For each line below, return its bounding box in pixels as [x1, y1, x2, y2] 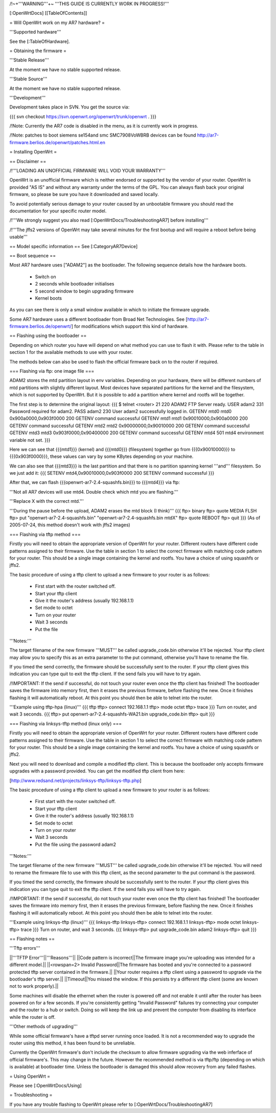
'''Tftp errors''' [9, 945, 40, 951]
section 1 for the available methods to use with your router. [9, 349, 133, 355]
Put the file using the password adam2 [35, 841, 117, 848]
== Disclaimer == [9, 158, 47, 164]
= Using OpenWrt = [9, 1073, 51, 1079]
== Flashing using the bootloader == [9, 332, 87, 339]
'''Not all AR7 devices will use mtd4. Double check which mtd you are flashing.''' [9, 488, 179, 495]
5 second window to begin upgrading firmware [35, 288, 134, 294]
